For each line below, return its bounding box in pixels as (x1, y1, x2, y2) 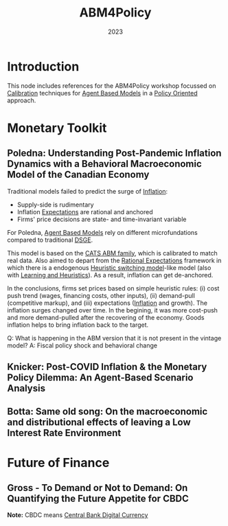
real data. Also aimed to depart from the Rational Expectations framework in (7, 256, 222, 264)
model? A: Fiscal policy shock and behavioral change (7, 341, 158, 350)
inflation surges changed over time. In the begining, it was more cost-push (7, 306, 218, 314)
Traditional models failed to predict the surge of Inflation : (7, 187, 168, 195)
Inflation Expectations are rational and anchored (16, 207, 153, 216)
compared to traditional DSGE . (7, 236, 93, 244)
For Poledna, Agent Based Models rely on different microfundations (7, 228, 198, 236)
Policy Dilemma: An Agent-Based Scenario (7, 372, 194, 384)
